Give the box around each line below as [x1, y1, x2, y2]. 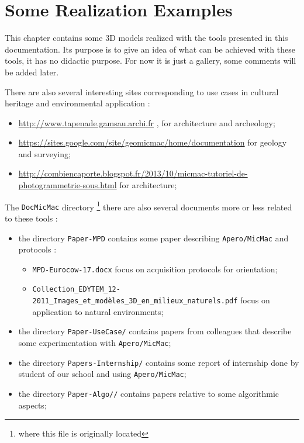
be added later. [5, 65, 59, 78]
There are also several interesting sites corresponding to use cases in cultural [5, 85, 279, 98]
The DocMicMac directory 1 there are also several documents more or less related [5, 199, 292, 213]
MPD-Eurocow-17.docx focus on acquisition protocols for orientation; [32, 262, 278, 275]
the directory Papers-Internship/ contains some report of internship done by [18, 356, 299, 368]
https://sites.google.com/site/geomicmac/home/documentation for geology [18, 136, 287, 148]
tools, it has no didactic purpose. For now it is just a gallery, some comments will [5, 54, 296, 67]
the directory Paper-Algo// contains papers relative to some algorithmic [18, 387, 279, 399]
